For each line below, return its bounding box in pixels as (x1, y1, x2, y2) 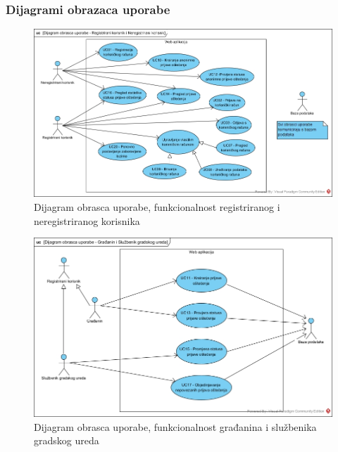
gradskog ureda (34, 433, 99, 448)
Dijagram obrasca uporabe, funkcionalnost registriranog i (34, 200, 280, 214)
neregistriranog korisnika (34, 213, 140, 228)
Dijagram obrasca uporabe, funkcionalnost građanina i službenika (34, 419, 317, 434)
